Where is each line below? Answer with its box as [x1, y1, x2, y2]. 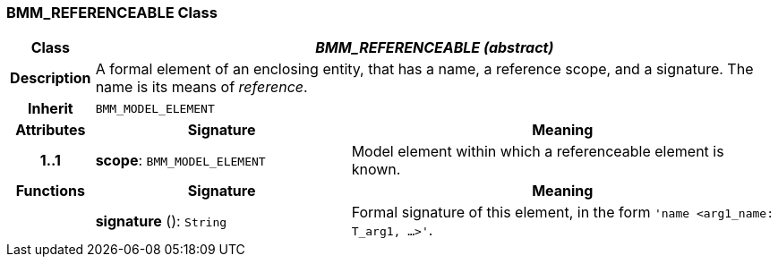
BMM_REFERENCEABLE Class [6, 4, 218, 21]
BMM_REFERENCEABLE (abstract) [315, 38, 554, 57]
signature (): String [95, 212, 227, 231]
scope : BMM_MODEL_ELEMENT [95, 151, 266, 170]
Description [10, 69, 91, 88]
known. [351, 160, 401, 179]
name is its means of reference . [95, 78, 308, 97]
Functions [15, 182, 85, 200]
